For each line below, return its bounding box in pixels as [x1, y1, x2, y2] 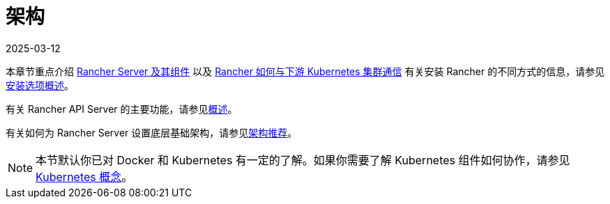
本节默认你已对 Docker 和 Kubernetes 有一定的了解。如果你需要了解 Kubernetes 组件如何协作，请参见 [36, 152, 570, 167]
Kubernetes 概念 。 [36, 169, 133, 184]
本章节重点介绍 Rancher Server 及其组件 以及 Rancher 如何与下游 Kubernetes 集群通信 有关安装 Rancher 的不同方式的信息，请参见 [6, 65, 605, 77]
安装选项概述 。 [6, 79, 74, 91]
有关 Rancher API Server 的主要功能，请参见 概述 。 [6, 102, 238, 115]
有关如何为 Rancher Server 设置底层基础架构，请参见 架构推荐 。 [6, 126, 298, 139]
